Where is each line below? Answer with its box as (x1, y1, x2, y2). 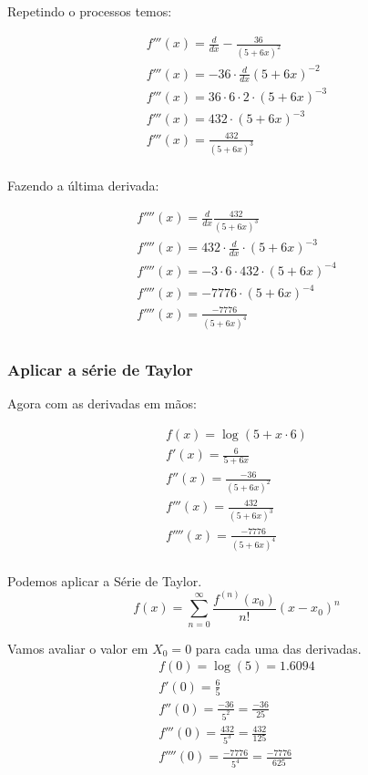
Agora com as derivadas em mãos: (7, 394, 197, 412)
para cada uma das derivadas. (195, 638, 362, 657)
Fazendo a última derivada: (7, 175, 159, 194)
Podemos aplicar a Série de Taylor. (7, 571, 202, 590)
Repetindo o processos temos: (7, 2, 172, 20)
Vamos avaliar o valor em (7, 638, 148, 657)
